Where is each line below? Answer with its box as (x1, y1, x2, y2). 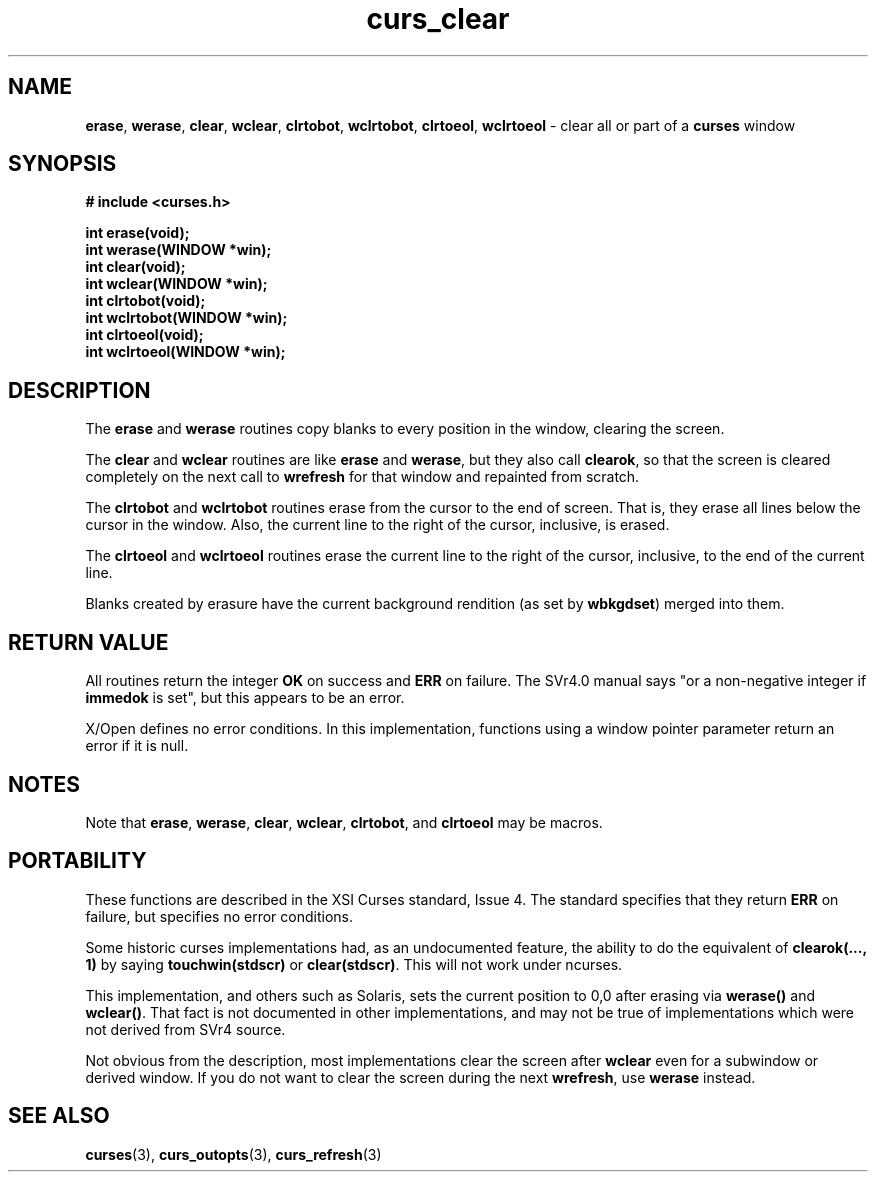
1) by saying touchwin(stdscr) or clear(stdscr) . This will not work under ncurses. (85, 955, 623, 973)
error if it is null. (85, 737, 189, 755)
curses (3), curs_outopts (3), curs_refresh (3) (85, 1145, 382, 1163)
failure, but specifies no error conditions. (85, 907, 353, 925)
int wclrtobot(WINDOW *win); (85, 309, 288, 327)
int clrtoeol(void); (85, 326, 204, 344)
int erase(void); (85, 224, 190, 242)
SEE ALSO (8, 1103, 110, 1129)
